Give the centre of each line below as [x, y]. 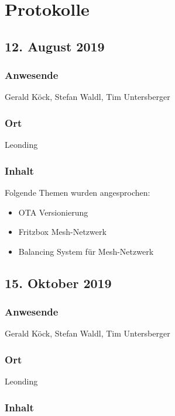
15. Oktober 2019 [58, 282]
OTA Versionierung [53, 212]
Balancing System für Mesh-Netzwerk [86, 251]
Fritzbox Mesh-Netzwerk [62, 232]
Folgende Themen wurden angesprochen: [78, 192]
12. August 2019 [55, 46]
